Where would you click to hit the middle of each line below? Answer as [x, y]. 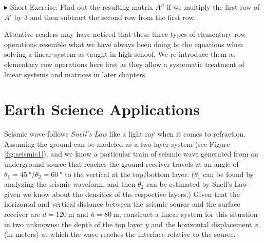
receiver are [22, 214]
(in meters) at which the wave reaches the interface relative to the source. [120, 234]
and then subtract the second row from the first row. [113, 17]
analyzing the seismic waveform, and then [70, 184]
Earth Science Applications [102, 109]
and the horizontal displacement [202, 224]
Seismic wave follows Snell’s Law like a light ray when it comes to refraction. [125, 134]
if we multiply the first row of [213, 7]
